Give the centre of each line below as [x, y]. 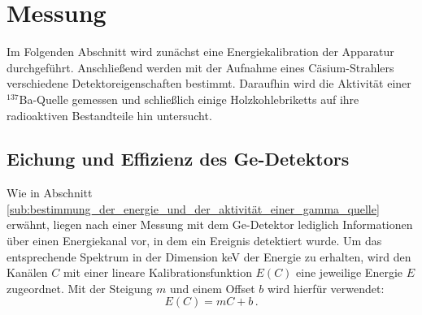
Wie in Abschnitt [50, 193]
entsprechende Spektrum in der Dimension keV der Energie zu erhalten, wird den [209, 256]
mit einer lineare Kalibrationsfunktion [157, 272]
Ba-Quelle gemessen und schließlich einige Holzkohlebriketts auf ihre [189, 99]
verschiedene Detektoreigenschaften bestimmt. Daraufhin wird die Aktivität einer [209, 83]
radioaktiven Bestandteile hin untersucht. [109, 115]
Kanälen [27, 272]
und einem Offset [213, 288]
